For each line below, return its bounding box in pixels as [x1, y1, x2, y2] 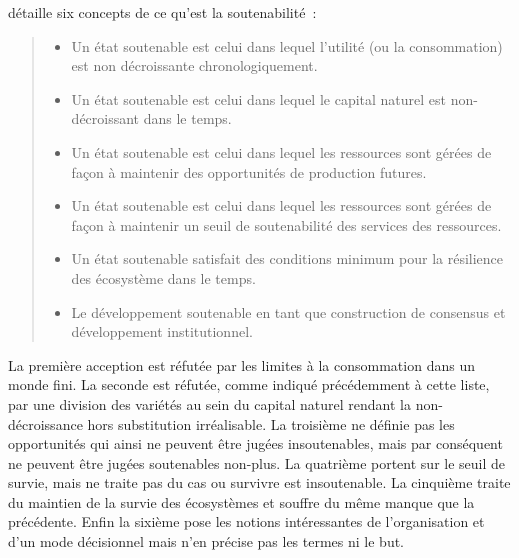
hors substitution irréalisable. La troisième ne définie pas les [87, 413, 455, 434]
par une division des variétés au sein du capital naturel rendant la [8, 393, 411, 414]
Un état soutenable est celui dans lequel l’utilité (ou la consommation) [71, 35, 503, 56]
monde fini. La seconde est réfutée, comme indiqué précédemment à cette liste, [8, 374, 490, 395]
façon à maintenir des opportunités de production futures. [71, 161, 427, 182]
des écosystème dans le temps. [71, 267, 256, 288]
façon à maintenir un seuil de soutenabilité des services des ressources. [71, 214, 502, 235]
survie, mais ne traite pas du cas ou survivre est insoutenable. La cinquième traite [8, 472, 511, 493]
